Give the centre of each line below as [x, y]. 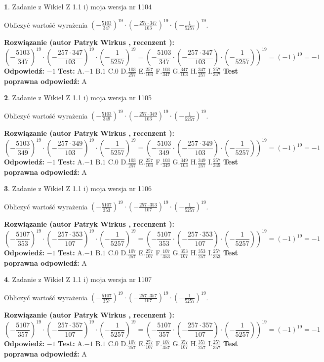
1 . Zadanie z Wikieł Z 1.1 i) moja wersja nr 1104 [78, 6]
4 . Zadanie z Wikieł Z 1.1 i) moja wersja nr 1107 [78, 279]
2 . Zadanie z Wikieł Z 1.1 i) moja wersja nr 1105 [78, 98]
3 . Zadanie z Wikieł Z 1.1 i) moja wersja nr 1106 [78, 188]
